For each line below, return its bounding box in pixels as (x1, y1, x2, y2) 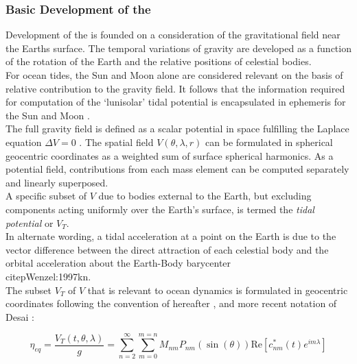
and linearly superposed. (5, 175, 108, 189)
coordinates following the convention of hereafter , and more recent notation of (5, 296, 337, 311)
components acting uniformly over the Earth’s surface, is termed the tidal (5, 202, 314, 216)
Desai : (5, 309, 34, 324)
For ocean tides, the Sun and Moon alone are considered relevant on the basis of (5, 68, 343, 82)
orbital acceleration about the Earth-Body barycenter (5, 256, 231, 270)
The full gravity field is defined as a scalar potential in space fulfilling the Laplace (5, 121, 349, 136)
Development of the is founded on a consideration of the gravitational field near (5, 27, 341, 42)
